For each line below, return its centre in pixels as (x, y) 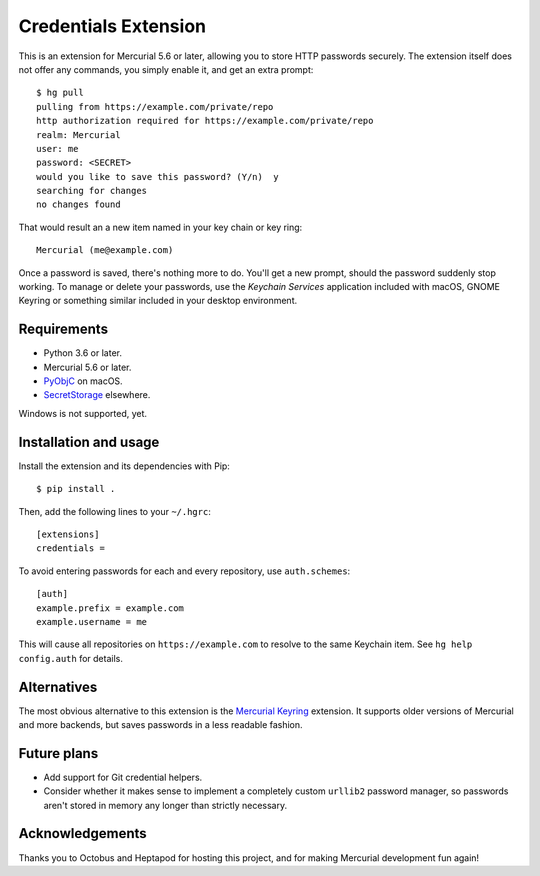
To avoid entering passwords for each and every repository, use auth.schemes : (184, 571)
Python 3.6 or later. (82, 353)
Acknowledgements (82, 833)
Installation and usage (89, 441)
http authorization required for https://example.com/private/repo (205, 121)
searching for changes (92, 191)
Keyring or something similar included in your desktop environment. (158, 301)
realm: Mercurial (78, 134)
